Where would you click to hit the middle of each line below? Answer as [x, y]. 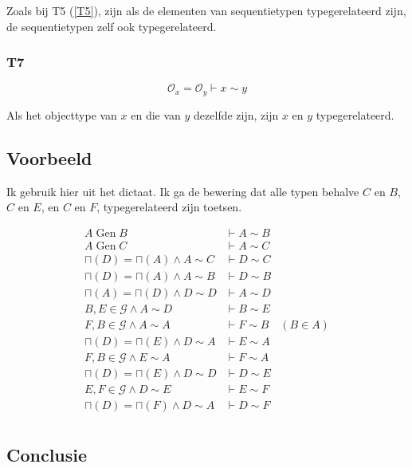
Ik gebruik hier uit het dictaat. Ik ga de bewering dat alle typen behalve [183, 191]
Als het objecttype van [62, 114]
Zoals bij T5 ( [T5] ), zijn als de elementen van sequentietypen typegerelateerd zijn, [206, 10]
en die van [156, 114]
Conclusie [47, 454]
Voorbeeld [49, 157]
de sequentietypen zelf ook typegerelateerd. [112, 26]
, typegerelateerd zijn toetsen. [169, 207]
